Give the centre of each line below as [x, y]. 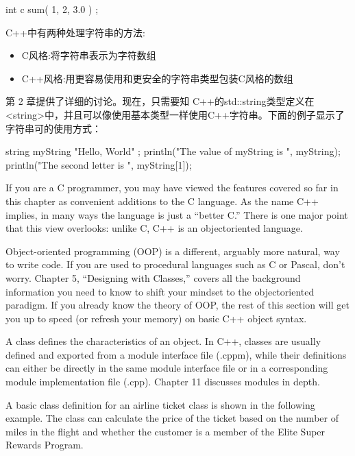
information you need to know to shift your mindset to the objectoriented [160, 291]
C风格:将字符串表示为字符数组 [89, 55]
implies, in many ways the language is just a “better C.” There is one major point [177, 214]
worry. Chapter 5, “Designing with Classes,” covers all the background [153, 277]
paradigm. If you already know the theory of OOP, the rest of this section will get [177, 305]
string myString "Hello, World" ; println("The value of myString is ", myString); [173, 151]
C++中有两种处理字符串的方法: [75, 32]
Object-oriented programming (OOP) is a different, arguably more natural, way [173, 251]
